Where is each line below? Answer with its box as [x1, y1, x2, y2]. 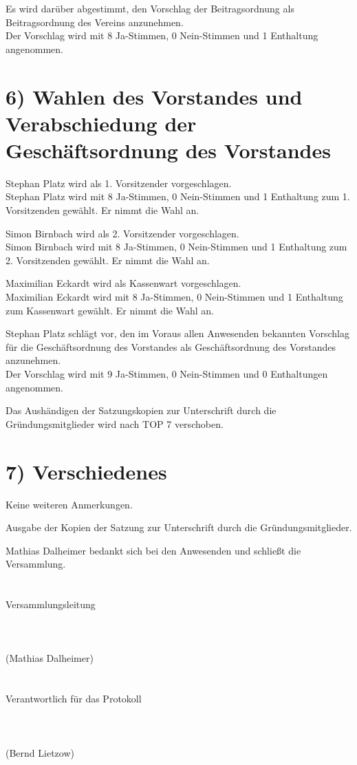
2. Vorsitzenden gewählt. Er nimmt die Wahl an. [6, 252, 210, 267]
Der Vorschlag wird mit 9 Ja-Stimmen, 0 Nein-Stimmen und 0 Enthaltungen [6, 367, 328, 380]
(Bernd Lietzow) [6, 745, 74, 759]
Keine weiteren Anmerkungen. [6, 497, 133, 511]
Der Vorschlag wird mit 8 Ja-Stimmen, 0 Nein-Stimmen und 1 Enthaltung [6, 28, 318, 43]
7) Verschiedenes [6, 457, 167, 485]
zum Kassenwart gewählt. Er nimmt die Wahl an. [6, 303, 214, 317]
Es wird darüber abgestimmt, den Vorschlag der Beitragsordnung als [6, 1, 294, 15]
